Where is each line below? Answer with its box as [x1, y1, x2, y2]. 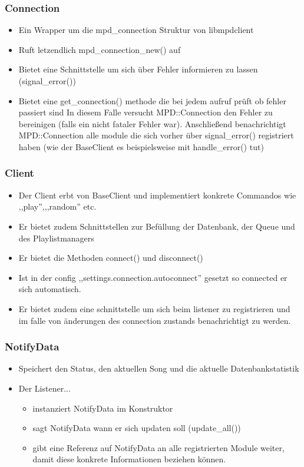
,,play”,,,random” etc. [18, 200, 97, 213]
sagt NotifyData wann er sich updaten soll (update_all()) [32, 422, 241, 434]
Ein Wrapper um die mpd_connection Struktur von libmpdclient [18, 24, 254, 36]
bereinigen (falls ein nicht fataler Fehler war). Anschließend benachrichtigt [18, 117, 286, 130]
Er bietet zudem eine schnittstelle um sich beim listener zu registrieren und [18, 302, 290, 314]
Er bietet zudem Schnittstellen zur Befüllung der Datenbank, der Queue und [18, 220, 295, 232]
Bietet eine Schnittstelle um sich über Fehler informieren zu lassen [18, 63, 258, 75]
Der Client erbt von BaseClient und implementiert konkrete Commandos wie [18, 188, 296, 201]
